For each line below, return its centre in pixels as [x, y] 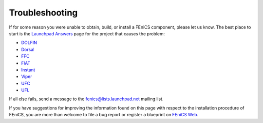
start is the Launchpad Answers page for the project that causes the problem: [87, 33]
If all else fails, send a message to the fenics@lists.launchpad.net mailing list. [86, 99]
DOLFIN [29, 43]
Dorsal [28, 49]
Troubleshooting [43, 13]
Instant [28, 70]
